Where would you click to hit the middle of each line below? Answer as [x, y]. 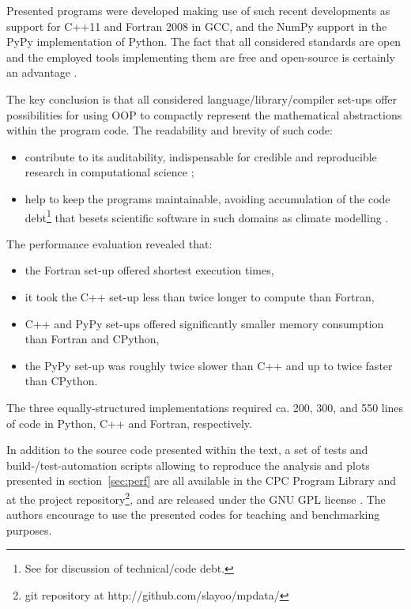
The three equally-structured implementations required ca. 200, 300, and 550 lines [205, 407]
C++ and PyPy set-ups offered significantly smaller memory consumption [204, 323]
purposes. [29, 530]
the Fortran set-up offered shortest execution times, [149, 270]
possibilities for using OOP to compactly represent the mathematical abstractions [204, 114]
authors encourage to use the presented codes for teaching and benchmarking [193, 514]
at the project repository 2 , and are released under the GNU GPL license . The [196, 497]
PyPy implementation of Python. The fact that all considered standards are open [204, 42]
